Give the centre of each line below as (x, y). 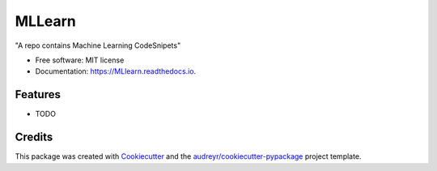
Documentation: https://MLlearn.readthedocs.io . (116, 71)
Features (38, 94)
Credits (34, 137)
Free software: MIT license (80, 60)
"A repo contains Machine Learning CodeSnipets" (98, 45)
